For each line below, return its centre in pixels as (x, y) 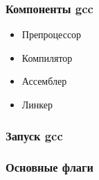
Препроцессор (52, 34)
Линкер (37, 104)
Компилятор (47, 57)
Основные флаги (49, 167)
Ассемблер (44, 81)
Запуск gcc (34, 135)
